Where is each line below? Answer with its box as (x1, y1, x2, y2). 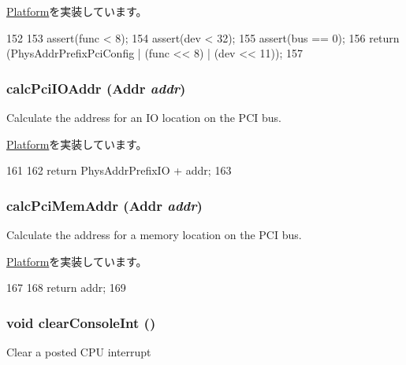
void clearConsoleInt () (6, 312, 156, 332)
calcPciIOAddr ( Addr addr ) (6, 78, 186, 98)
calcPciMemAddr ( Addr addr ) (6, 195, 203, 215)
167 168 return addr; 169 (6, 279, 126, 296)
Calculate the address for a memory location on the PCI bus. (6, 227, 302, 242)
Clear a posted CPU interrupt (6, 344, 151, 359)
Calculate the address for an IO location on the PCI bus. (6, 109, 281, 125)
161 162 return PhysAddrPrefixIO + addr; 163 (6, 162, 232, 179)
